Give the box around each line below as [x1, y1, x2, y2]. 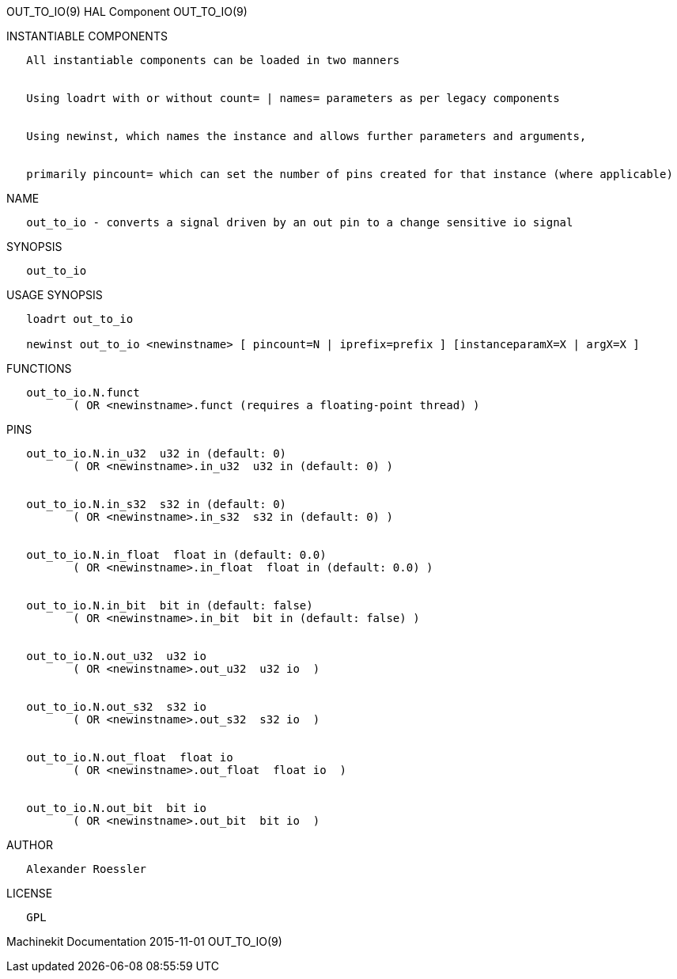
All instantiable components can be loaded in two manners [26, 54, 400, 66]
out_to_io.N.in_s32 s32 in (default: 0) [26, 498, 287, 510]
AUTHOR [6, 838, 53, 852]
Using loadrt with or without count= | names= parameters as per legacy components [26, 92, 560, 104]
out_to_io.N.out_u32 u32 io [26, 650, 206, 662]
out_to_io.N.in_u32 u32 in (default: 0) [26, 447, 287, 460]
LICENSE [6, 886, 53, 900]
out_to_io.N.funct [26, 386, 140, 399]
